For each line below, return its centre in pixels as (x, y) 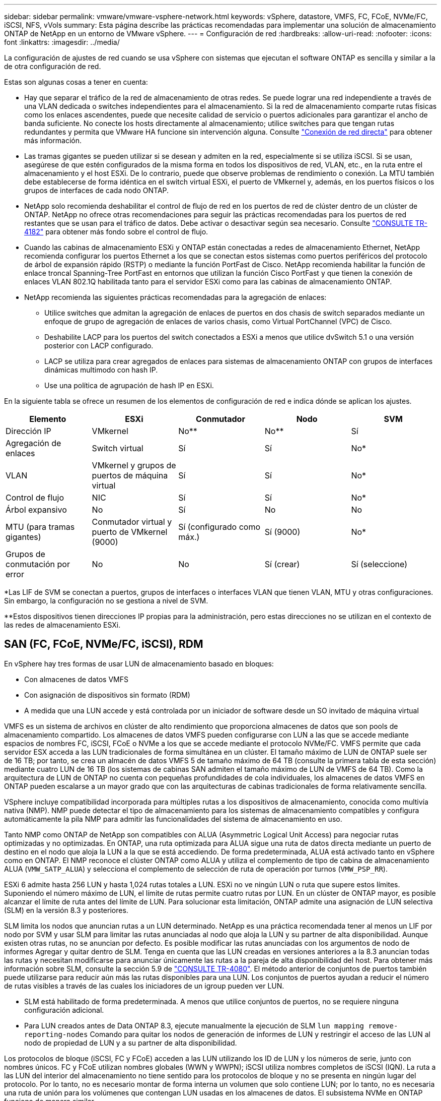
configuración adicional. (64, 1010)
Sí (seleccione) (379, 564)
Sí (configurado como (219, 527)
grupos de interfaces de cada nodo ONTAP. (97, 190)
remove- (383, 1026)
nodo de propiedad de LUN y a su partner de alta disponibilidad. (131, 1043)
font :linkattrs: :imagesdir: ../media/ (62, 42)
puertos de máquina (130, 475)
